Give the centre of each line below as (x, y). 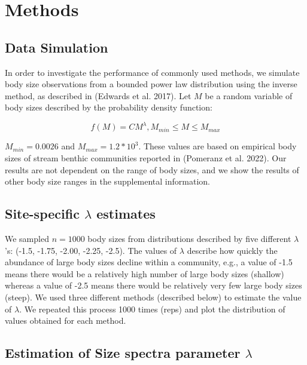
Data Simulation (57, 47)
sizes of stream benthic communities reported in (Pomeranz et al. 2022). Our (146, 158)
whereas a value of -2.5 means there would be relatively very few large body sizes (153, 285)
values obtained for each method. (66, 320)
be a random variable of (249, 95)
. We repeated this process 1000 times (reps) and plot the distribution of (152, 309)
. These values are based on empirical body (218, 146)
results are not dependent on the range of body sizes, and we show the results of (152, 169)
